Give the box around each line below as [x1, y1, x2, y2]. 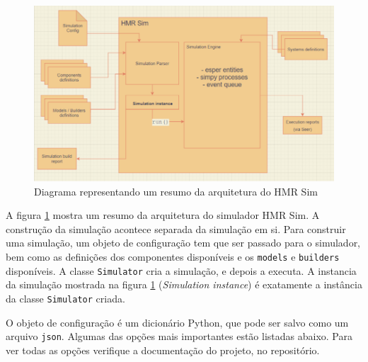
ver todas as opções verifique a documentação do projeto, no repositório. [6, 342, 320, 357]
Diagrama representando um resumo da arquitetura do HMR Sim [34, 183, 318, 198]
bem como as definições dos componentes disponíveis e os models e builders [6, 249, 340, 264]
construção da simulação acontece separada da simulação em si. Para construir [6, 221, 346, 236]
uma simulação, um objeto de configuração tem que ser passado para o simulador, [6, 235, 361, 250]
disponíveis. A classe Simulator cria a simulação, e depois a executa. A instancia [6, 263, 357, 278]
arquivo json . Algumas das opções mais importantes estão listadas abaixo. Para [6, 329, 352, 344]
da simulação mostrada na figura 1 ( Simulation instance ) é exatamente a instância [6, 277, 362, 292]
